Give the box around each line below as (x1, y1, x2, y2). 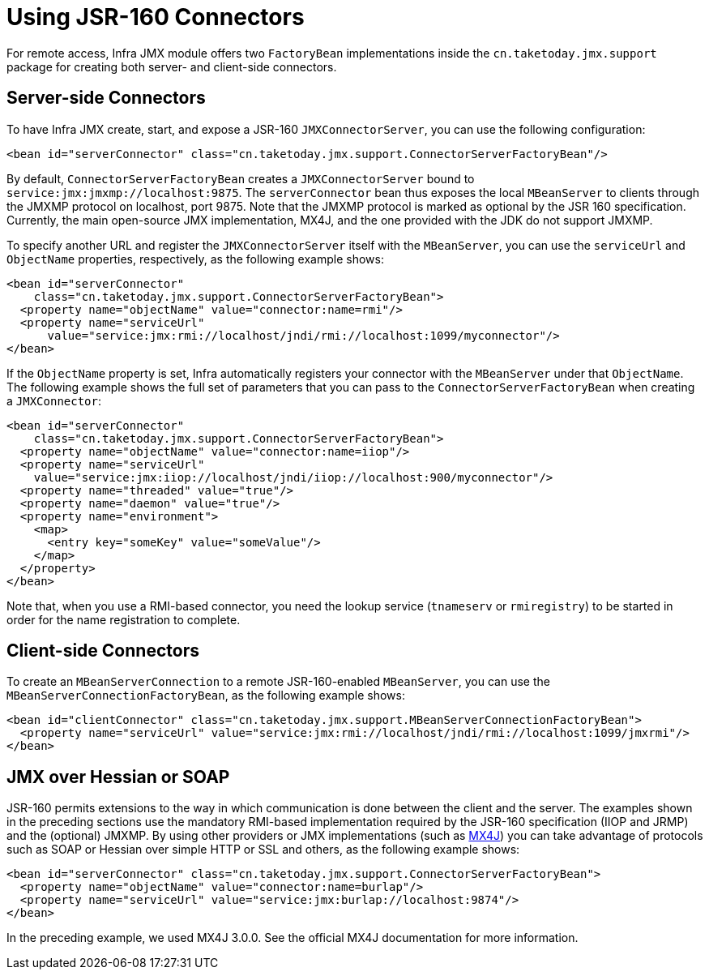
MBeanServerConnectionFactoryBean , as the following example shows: (6, 688, 405, 703)
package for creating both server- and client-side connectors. (6, 59, 337, 74)
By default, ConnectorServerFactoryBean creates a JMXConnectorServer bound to (6, 171, 475, 186)
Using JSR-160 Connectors (6, 3, 305, 31)
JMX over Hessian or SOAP (6, 766, 230, 787)
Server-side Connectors (6, 88, 206, 109)
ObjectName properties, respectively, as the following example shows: (6, 251, 384, 266)
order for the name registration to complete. (6, 612, 241, 627)
